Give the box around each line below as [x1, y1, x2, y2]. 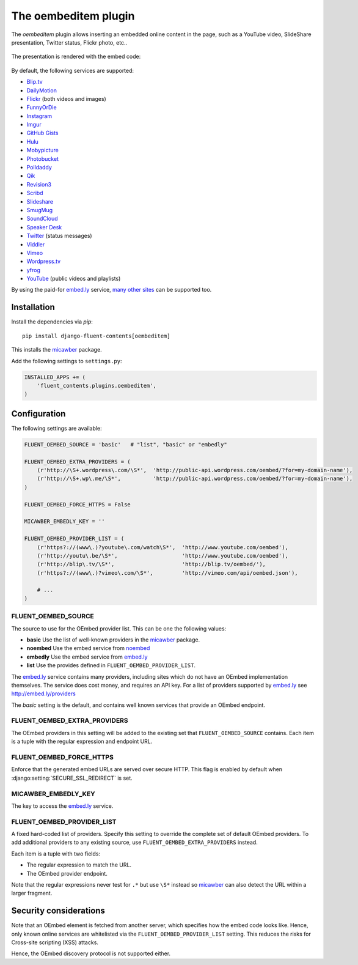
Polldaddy [26, 164, 52, 171]
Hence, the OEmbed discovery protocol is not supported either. [11, 950, 171, 957]
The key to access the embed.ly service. [11, 802, 114, 810]
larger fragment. [11, 890, 53, 897]
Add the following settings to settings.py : [11, 357, 122, 364]
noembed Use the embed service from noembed [26, 645, 150, 652]
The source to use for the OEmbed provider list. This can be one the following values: [11, 624, 227, 632]
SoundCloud [26, 215, 58, 223]
